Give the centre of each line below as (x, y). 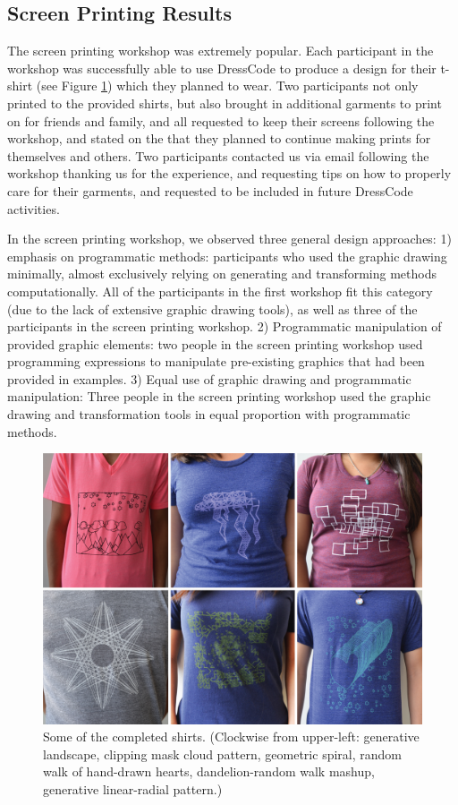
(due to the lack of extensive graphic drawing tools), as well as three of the (212, 308)
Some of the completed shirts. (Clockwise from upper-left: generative (231, 736)
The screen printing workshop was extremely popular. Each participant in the (221, 51)
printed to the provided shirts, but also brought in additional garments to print (225, 103)
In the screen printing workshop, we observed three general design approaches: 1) (229, 239)
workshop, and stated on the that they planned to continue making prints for (219, 138)
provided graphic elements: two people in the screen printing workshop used (215, 343)
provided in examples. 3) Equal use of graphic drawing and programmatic (209, 378)
